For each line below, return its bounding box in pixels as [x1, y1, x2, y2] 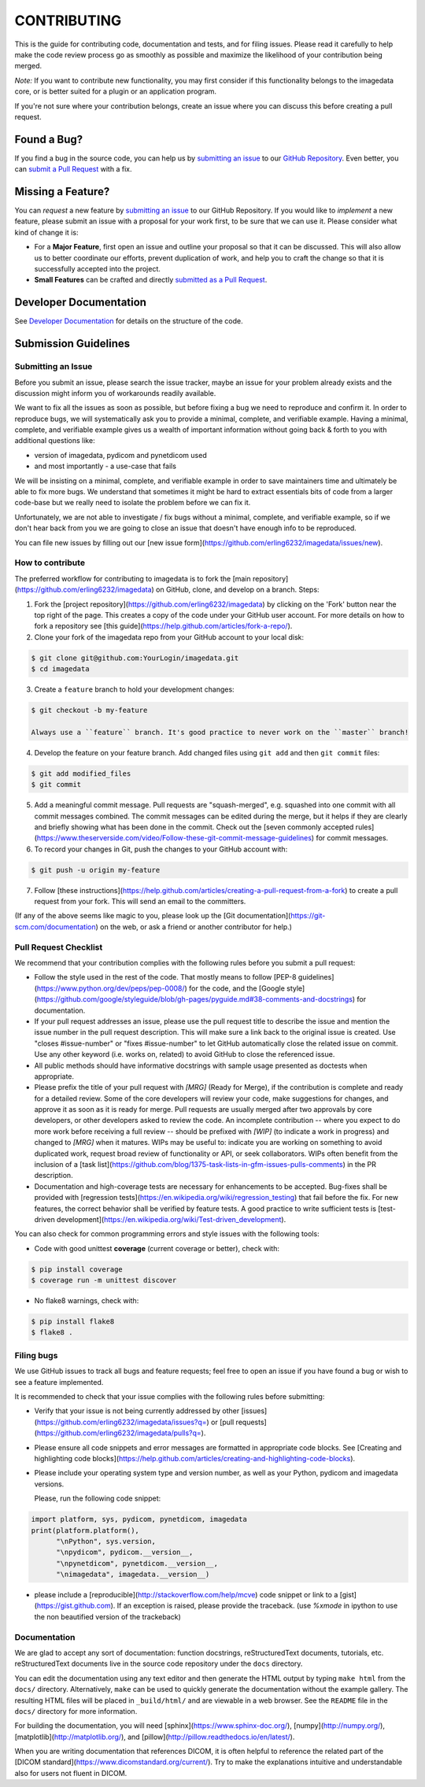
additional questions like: [14, 436, 95, 445]
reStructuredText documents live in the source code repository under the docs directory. [14, 1659, 303, 1668]
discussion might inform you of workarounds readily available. [14, 388, 216, 397]
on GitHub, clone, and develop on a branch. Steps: [156, 585, 320, 594]
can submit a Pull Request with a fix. [14, 164, 132, 174]
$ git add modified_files [31, 769, 131, 778]
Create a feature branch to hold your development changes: [34, 685, 235, 694]
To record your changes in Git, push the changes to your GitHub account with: [34, 844, 288, 854]
